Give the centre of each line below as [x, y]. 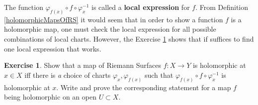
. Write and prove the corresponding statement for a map [144, 87]
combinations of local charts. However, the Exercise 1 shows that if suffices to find [129, 39]
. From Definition [222, 7]
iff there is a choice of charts [68, 75]
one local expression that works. [53, 48]
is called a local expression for [140, 7]
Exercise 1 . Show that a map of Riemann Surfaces [83, 65]
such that [159, 75]
